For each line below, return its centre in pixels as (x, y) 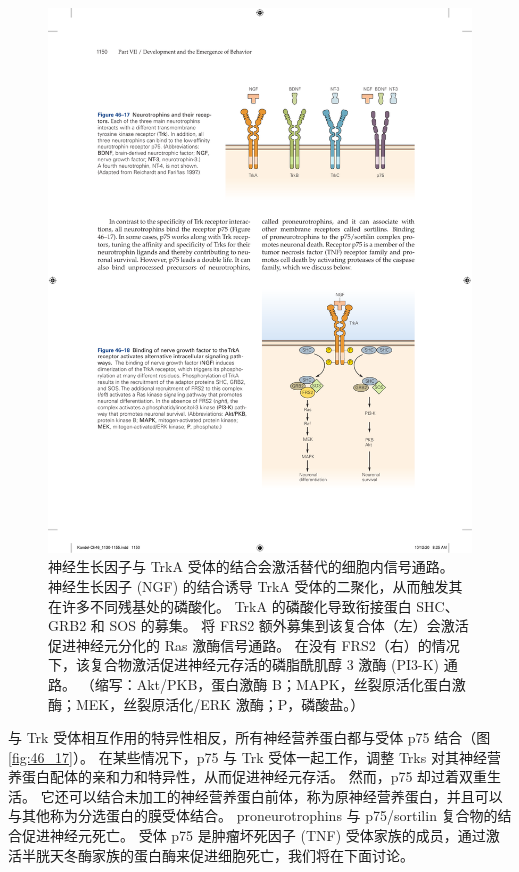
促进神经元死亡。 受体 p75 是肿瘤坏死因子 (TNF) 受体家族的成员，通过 (253, 835)
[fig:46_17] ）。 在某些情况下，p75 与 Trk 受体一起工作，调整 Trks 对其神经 (247, 756)
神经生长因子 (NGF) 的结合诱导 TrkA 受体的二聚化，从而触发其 (255, 585)
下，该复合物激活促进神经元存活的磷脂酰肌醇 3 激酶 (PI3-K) (244, 664)
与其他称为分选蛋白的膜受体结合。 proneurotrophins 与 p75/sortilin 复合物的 (253, 815)
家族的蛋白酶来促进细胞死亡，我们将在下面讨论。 (252, 854)
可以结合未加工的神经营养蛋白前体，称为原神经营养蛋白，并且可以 (285, 795)
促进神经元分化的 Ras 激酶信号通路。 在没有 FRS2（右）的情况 (254, 644)
